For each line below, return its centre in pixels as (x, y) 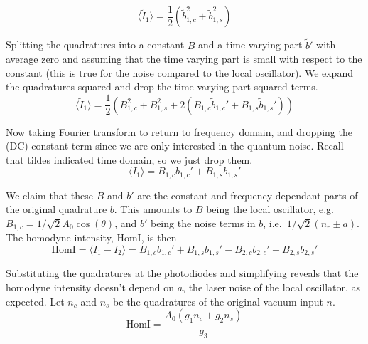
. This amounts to (153, 209)
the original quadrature (56, 209)
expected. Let (35, 301)
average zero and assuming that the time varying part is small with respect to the (184, 59)
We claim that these (49, 195)
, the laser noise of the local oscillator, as (272, 287)
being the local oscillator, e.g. (270, 209)
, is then (159, 238)
